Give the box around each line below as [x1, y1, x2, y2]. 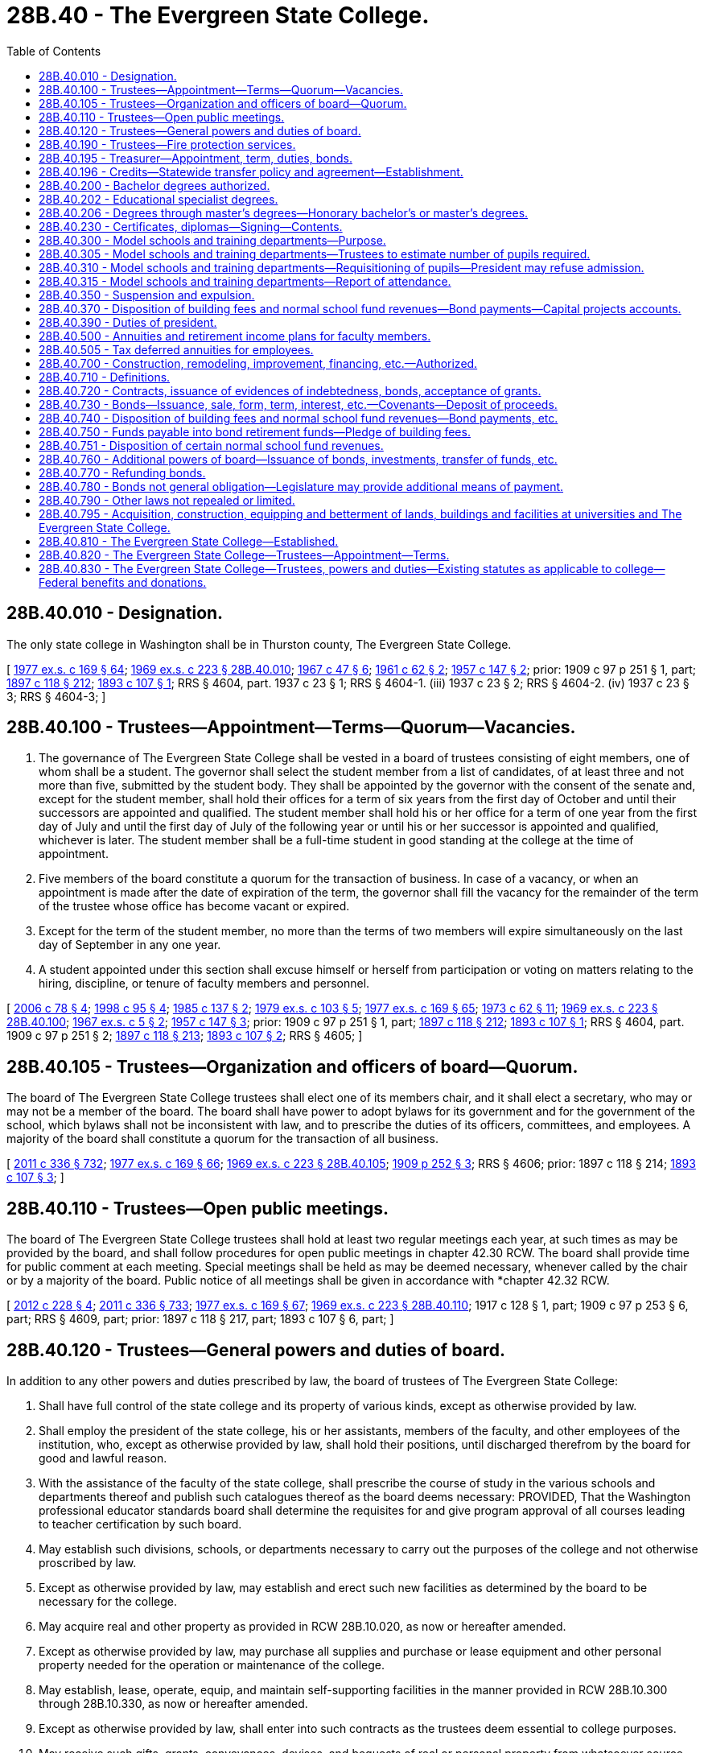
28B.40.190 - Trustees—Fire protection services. [39, 137, 296, 151]
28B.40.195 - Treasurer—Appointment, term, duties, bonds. [39, 151, 352, 165]
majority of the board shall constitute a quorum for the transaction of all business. [6, 1132, 438, 1146]
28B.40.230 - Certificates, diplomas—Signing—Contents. [39, 219, 343, 233]
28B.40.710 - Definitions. [39, 369, 171, 384]
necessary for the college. [39, 1594, 177, 1608]
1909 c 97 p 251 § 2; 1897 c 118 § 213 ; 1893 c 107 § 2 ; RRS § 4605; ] [6, 1029, 363, 1043]
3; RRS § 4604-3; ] [6, 689, 106, 703]
